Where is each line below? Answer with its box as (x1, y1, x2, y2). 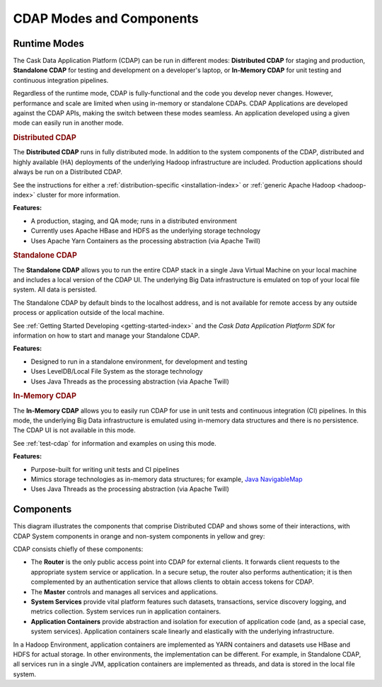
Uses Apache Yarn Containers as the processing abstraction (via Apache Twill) (30, 236, 261, 245)
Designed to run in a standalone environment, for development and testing (30, 357, 248, 366)
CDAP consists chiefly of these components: (13, 545, 144, 553)
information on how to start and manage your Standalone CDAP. (13, 331, 200, 340)
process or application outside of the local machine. (13, 308, 165, 317)
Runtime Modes (13, 37, 84, 50)
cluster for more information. (36, 191, 120, 200)
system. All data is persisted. (13, 285, 97, 294)
